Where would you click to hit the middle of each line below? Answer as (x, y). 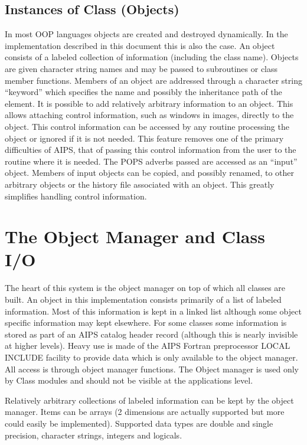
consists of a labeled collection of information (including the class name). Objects (152, 57)
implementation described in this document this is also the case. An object (140, 45)
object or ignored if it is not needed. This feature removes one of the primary (144, 138)
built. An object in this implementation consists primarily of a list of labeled (143, 300)
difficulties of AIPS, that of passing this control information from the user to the (151, 150)
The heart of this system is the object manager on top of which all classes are (145, 288)
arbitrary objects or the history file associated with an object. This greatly (140, 184)
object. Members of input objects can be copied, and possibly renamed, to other (150, 173)
